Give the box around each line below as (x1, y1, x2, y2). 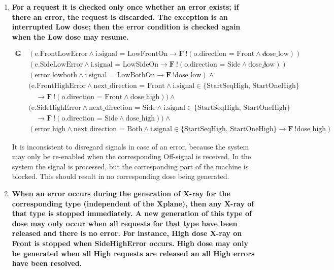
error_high (35, 125, 66, 133)
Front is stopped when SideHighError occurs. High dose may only (12, 237, 248, 248)
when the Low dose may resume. (12, 31, 129, 42)
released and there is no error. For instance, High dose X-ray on (12, 228, 242, 238)
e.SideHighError (31, 104, 81, 111)
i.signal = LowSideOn (90, 61, 159, 69)
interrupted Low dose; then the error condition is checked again (12, 21, 241, 32)
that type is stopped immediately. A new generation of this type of (12, 208, 252, 219)
